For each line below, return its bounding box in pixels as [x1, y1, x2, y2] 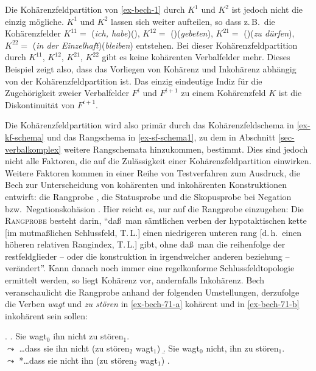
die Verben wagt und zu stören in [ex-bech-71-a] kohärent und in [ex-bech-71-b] [5, 297, 300, 310]
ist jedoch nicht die [231, 3, 303, 15]
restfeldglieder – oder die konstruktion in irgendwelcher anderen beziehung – [5, 249, 290, 262]
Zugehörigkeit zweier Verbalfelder [5, 86, 129, 99]
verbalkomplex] [5, 142, 61, 155]
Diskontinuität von [5, 98, 75, 111]
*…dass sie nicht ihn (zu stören [19, 353, 134, 366]
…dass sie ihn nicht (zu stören [19, 342, 130, 355]
